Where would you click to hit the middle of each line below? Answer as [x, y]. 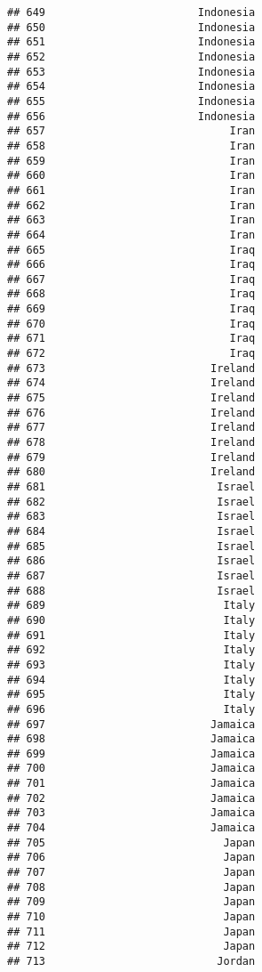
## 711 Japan [131, 931]
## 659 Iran [131, 161]
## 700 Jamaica [131, 769]
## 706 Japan [131, 858]
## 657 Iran [131, 131]
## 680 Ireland [131, 472]
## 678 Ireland [131, 443]
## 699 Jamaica [131, 753]
